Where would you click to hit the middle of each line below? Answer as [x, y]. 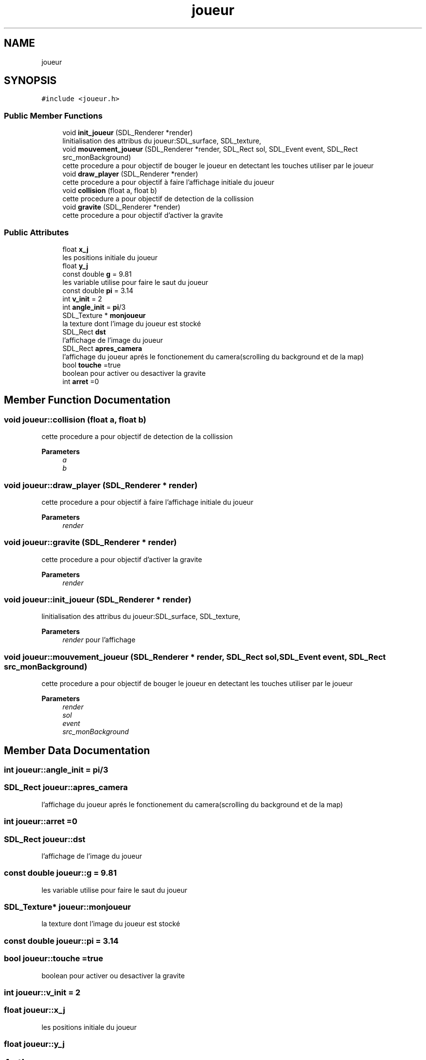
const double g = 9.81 [97, 274]
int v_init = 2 [82, 299]
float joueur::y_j [35, 1044]
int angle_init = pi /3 [94, 307]
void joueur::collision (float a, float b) [75, 419]
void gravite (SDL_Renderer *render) [121, 207]
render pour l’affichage [99, 640]
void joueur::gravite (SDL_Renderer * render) [90, 542]
